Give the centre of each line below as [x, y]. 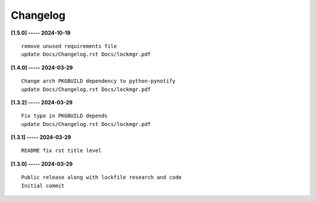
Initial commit [43, 185]
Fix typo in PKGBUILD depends [65, 116]
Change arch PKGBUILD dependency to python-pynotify [98, 81]
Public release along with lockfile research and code [102, 178]
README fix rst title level [61, 151]
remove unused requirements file [69, 46]
